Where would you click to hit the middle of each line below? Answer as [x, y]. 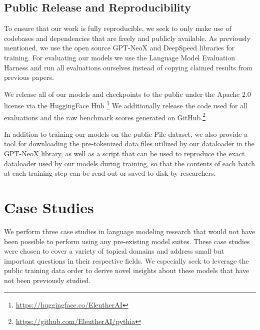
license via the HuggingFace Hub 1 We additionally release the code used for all [126, 105]
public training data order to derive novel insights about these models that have [127, 270]
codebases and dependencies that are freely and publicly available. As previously [127, 38]
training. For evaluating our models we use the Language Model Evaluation [120, 57]
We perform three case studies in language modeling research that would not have [130, 231]
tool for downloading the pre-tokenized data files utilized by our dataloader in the [129, 144]
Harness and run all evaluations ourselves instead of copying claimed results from [128, 67]
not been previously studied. [47, 280]
